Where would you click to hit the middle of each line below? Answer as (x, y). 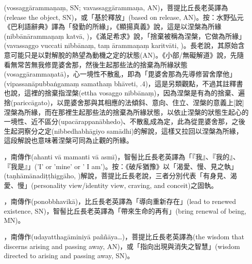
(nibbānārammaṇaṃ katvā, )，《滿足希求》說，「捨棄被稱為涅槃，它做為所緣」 (125, 36)
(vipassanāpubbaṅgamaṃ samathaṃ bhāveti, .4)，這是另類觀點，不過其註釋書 (124, 83)
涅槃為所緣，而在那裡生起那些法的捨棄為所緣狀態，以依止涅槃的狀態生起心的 (126, 112)
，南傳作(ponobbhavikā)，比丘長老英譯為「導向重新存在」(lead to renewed (120, 201)
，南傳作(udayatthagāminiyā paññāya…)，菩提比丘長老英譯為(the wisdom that (124, 237)
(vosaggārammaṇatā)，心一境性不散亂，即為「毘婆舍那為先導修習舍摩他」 (120, 74)
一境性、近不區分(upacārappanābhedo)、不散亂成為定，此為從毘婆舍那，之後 (125, 121)
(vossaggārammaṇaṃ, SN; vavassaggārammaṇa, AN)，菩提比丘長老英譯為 (116, 7)
